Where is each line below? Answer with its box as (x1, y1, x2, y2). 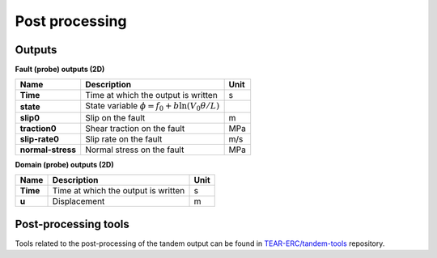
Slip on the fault (85, 112, 146, 123)
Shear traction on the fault (85, 122, 185, 133)
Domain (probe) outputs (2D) (15, 159, 114, 169)
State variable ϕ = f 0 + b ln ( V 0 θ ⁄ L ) (85, 100, 220, 113)
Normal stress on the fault (85, 144, 185, 155)
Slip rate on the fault (85, 133, 163, 145)
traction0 (19, 122, 57, 133)
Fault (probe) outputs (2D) (15, 65, 105, 74)
